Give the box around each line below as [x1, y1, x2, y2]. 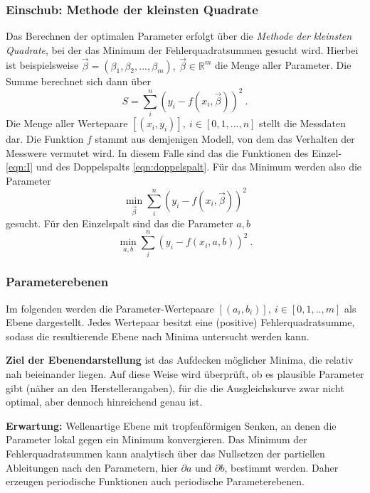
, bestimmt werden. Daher [224, 460, 339, 475]
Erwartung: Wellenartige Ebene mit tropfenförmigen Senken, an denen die [6, 418, 337, 433]
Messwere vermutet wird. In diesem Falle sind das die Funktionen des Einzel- [6, 145, 342, 160]
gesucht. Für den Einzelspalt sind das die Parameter [6, 215, 233, 230]
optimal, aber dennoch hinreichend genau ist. [6, 394, 203, 409]
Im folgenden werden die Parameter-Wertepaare [6, 300, 214, 315]
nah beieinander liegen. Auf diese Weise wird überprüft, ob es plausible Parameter [6, 367, 364, 381]
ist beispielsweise [6, 58, 79, 72]
